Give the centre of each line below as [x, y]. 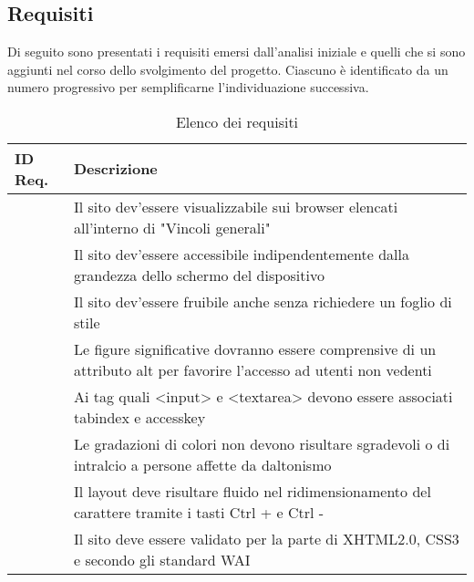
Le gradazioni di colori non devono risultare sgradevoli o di [262, 443]
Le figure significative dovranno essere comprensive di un [255, 348]
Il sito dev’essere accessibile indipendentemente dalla [241, 254]
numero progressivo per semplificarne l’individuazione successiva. [188, 87]
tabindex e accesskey [139, 417]
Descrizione [115, 169]
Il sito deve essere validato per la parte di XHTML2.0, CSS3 [266, 538]
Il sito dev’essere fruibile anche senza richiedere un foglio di [263, 301]
